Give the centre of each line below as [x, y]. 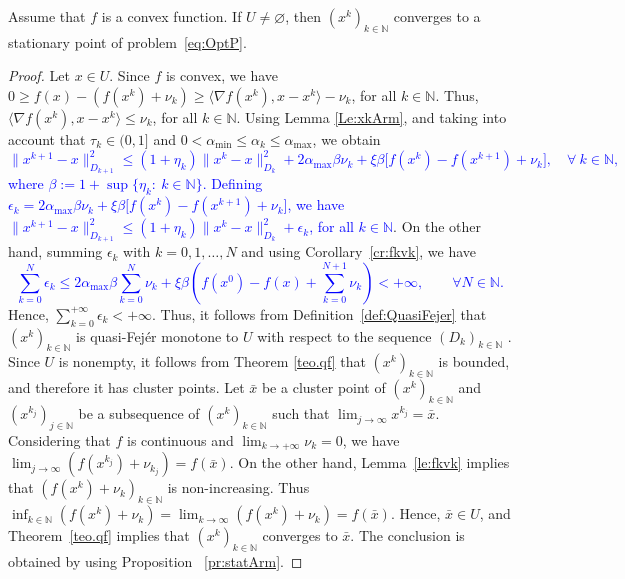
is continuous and [180, 439]
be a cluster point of [323, 387]
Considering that [59, 439]
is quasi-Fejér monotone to [157, 335]
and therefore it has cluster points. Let [126, 387]
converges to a [437, 16]
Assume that [47, 16]
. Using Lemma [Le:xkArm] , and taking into [371, 116]
